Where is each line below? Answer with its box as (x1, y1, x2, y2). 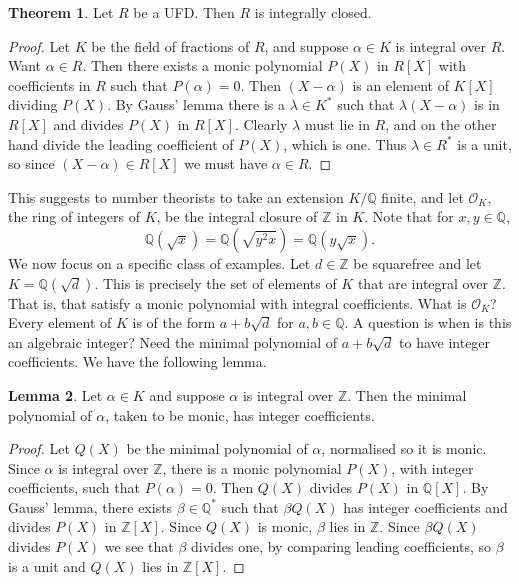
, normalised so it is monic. (321, 438, 487, 459)
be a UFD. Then (133, 2, 235, 22)
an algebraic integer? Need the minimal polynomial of (8, 331, 338, 352)
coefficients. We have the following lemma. (8, 351, 267, 372)
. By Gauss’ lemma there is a (107, 94, 286, 115)
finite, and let (381, 186, 464, 207)
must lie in (304, 113, 370, 134)
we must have (184, 153, 268, 174)
